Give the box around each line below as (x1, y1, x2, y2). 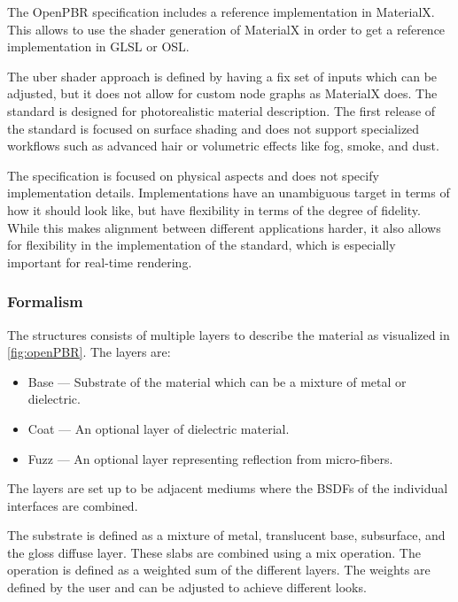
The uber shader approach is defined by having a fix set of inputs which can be (7, 66, 438, 85)
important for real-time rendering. (7, 252, 192, 271)
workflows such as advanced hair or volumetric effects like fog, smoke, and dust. (7, 136, 439, 155)
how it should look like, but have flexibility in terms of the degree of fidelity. (7, 200, 421, 219)
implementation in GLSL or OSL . (7, 37, 190, 56)
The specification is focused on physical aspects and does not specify (7, 166, 379, 184)
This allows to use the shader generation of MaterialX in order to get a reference (7, 19, 446, 38)
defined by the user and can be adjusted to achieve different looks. (7, 578, 367, 597)
